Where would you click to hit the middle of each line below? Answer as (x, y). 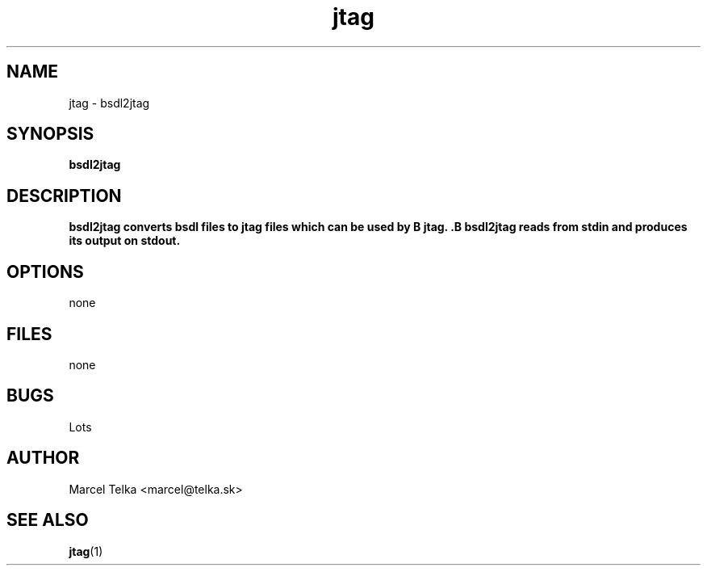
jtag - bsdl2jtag (109, 103)
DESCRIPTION (64, 196)
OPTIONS (45, 271)
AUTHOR (43, 458)
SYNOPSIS (50, 134)
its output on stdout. (125, 241)
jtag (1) (86, 551)
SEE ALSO (48, 520)
